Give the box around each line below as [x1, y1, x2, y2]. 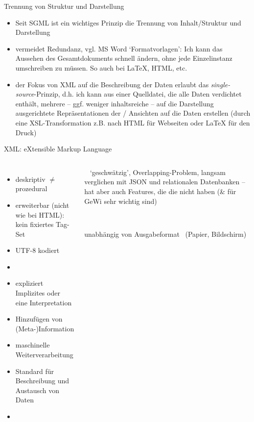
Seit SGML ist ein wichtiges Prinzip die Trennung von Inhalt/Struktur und [15, 17, 241, 27]
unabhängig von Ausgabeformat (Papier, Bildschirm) [84, 228, 247, 239]
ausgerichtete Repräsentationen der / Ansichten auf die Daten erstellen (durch [15, 108, 251, 118]
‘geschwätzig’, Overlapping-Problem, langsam [90, 167, 226, 177]
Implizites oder [15, 288, 60, 298]
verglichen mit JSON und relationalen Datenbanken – [84, 176, 245, 187]
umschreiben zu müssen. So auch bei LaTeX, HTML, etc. [15, 62, 187, 73]
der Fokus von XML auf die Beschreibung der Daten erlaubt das [15, 79, 209, 89]
